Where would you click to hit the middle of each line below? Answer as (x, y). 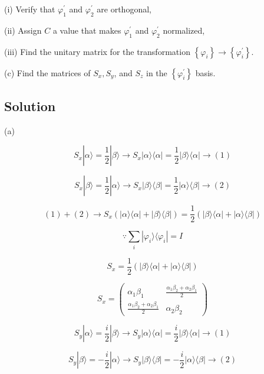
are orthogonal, (124, 9)
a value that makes (87, 30)
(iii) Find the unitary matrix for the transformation (97, 51)
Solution (30, 105)
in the (156, 72)
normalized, (184, 30)
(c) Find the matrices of (47, 72)
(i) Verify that (30, 9)
